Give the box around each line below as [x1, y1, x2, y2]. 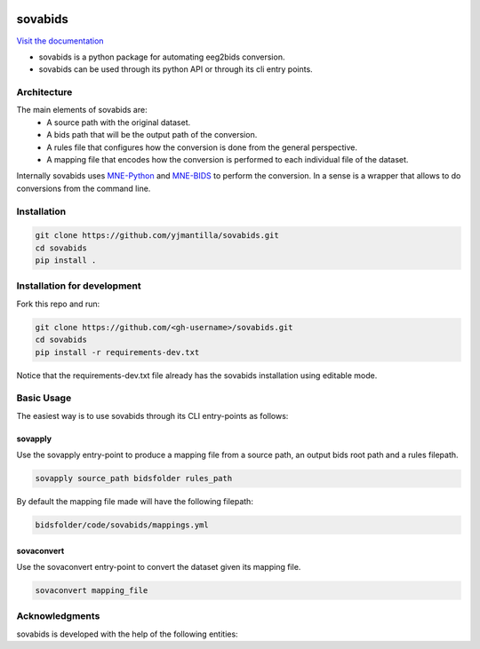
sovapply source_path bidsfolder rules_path [35, 473, 233, 484]
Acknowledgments [16, 610, 100, 622]
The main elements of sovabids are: [16, 105, 148, 115]
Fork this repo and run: [16, 298, 100, 309]
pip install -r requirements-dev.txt [35, 347, 200, 357]
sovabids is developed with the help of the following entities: [16, 629, 239, 639]
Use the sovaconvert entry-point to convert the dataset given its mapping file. [16, 562, 301, 573]
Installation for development [16, 280, 141, 292]
